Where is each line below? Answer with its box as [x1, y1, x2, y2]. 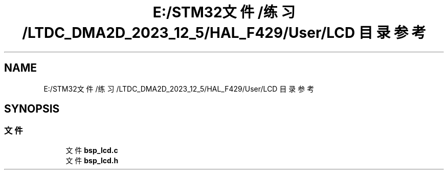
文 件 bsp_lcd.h [65, 156, 119, 165]
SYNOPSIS [4, 102, 60, 116]
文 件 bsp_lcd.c [65, 145, 118, 155]
